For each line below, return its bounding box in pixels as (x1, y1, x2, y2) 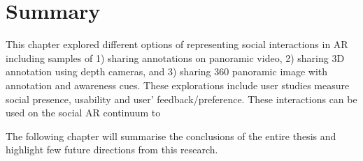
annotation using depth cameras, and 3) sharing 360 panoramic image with (6, 64, 328, 79)
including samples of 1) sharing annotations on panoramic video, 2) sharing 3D (6, 50, 345, 65)
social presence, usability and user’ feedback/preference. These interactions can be (6, 91, 357, 106)
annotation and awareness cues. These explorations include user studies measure (6, 77, 350, 92)
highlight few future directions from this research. (6, 142, 218, 157)
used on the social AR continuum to (6, 105, 161, 120)
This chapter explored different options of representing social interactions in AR (6, 37, 348, 52)
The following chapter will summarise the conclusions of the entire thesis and (6, 128, 336, 143)
